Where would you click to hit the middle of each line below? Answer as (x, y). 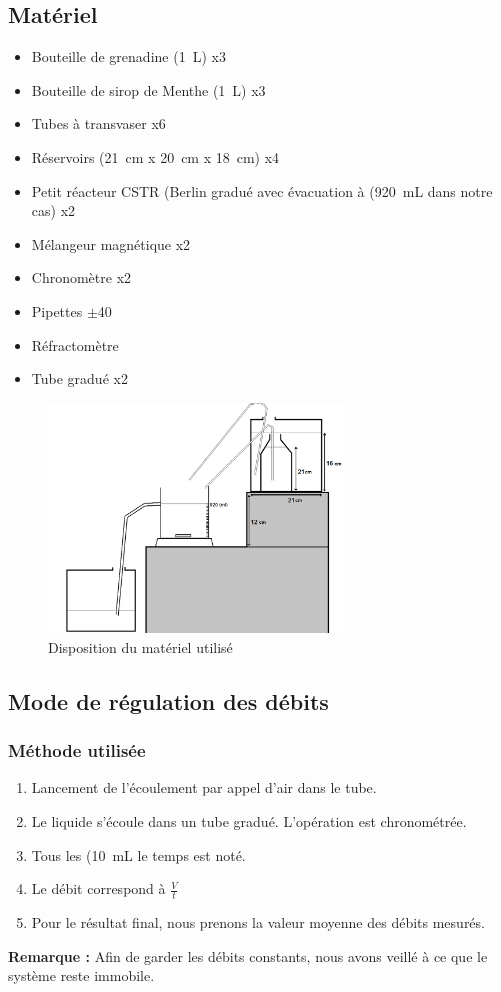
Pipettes (57, 310)
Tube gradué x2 (79, 378)
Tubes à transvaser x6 (98, 123)
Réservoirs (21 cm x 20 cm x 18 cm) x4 (155, 156)
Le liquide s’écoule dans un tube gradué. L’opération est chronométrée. (249, 820)
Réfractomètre (75, 344)
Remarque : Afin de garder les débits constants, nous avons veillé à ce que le (248, 955)
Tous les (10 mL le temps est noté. (138, 854)
